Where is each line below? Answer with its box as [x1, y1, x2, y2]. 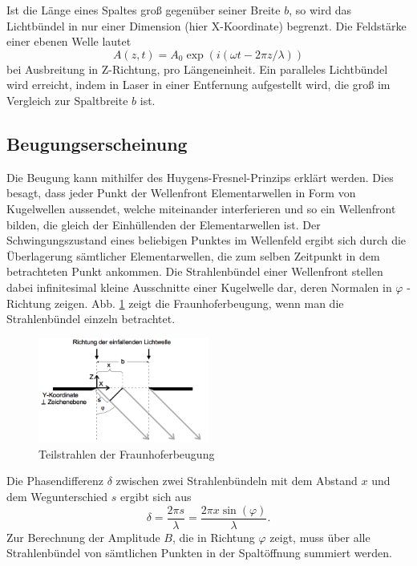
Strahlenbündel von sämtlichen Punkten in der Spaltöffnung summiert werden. [6, 544, 392, 561]
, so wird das [289, 2, 352, 18]
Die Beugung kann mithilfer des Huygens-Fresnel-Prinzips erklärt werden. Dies [6, 168, 394, 185]
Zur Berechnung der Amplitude [6, 528, 160, 545]
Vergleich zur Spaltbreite [6, 91, 128, 108]
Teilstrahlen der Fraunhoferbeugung [38, 445, 215, 462]
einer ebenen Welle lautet [6, 33, 132, 50]
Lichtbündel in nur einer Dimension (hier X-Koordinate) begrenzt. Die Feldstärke [6, 17, 407, 34]
